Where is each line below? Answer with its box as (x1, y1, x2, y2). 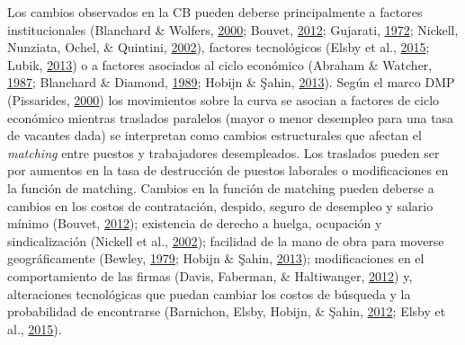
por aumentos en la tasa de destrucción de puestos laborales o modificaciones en (7, 161, 449, 180)
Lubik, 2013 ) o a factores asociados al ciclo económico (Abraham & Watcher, (7, 55, 433, 74)
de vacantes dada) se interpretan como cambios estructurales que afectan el (7, 126, 422, 145)
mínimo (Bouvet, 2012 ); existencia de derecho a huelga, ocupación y (7, 214, 382, 233)
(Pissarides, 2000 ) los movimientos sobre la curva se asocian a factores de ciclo (7, 90, 440, 109)
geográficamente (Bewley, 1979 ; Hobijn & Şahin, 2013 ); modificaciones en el (7, 249, 425, 268)
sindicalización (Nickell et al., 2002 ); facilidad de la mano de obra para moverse (7, 231, 444, 250)
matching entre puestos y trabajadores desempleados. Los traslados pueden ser (7, 143, 440, 162)
